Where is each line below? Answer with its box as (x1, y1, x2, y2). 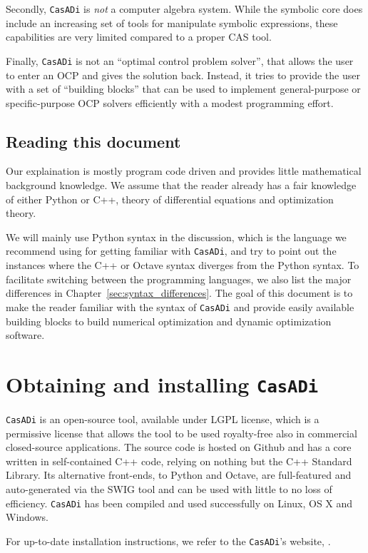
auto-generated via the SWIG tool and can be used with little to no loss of (6, 482, 332, 497)
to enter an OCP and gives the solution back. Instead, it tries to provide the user (6, 67, 360, 82)
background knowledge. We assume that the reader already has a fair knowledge (6, 178, 357, 193)
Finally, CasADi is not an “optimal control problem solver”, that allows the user (6, 53, 354, 68)
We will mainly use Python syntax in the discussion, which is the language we (6, 229, 347, 244)
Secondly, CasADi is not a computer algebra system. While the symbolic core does (6, 1, 363, 16)
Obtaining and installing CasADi (6, 369, 319, 398)
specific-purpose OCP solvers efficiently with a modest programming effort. (6, 95, 334, 110)
